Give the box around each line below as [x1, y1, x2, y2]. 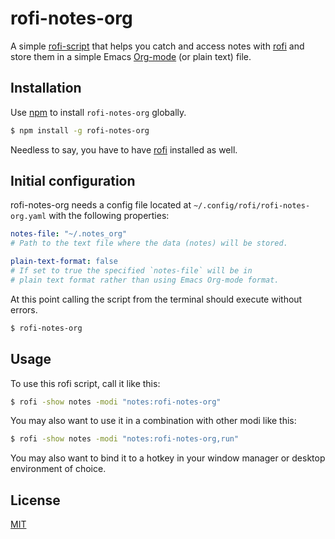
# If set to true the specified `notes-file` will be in [10, 266, 253, 276]
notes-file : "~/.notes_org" [10, 229, 128, 239]
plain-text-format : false [10, 257, 118, 267]
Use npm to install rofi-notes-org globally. [10, 106, 187, 118]
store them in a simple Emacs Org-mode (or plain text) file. [10, 50, 252, 62]
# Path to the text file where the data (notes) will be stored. [10, 238, 288, 249]
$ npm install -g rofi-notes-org [10, 125, 150, 136]
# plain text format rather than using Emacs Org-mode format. [10, 275, 280, 285]
